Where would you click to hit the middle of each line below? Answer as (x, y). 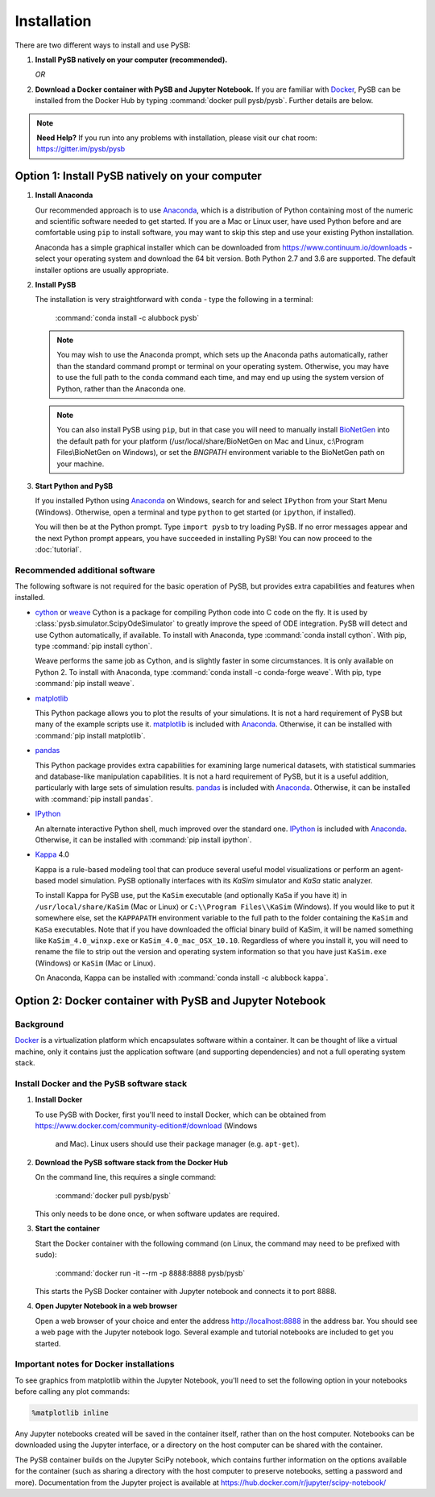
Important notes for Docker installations (95, 1364)
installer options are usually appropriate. (102, 270)
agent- (393, 869)
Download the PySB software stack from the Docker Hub (132, 1162)
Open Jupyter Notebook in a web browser (106, 1306)
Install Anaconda (64, 195)
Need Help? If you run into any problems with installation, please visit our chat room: (177, 138)
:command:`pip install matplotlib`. (90, 735)
